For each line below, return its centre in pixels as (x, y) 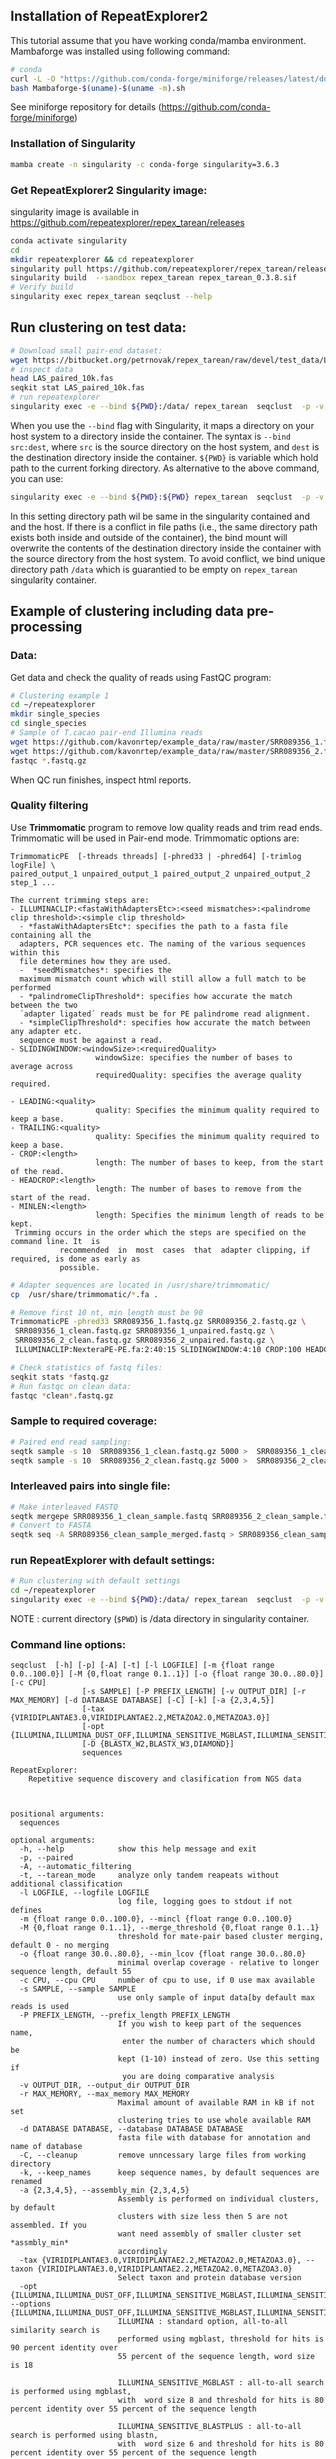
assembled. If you (48, 2225)
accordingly (142, 2252)
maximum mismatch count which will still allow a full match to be (163, 979)
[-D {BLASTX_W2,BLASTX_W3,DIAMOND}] (158, 1744)
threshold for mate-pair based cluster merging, (221, 1937)
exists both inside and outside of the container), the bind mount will (149, 537)
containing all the (51, 935)
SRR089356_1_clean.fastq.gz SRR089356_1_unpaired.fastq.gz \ (144, 1331)
